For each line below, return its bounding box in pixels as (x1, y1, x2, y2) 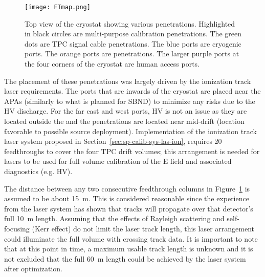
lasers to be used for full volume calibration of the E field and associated (4, 156, 232, 166)
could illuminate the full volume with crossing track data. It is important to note (4, 233, 258, 244)
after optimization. (4, 263, 63, 274)
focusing (4, 223, 30, 233)
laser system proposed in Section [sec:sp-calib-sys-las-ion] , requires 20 (4, 136, 222, 146)
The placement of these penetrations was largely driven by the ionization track (4, 75, 251, 86)
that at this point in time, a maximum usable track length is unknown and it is (4, 243, 253, 254)
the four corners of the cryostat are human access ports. (25, 58, 200, 69)
